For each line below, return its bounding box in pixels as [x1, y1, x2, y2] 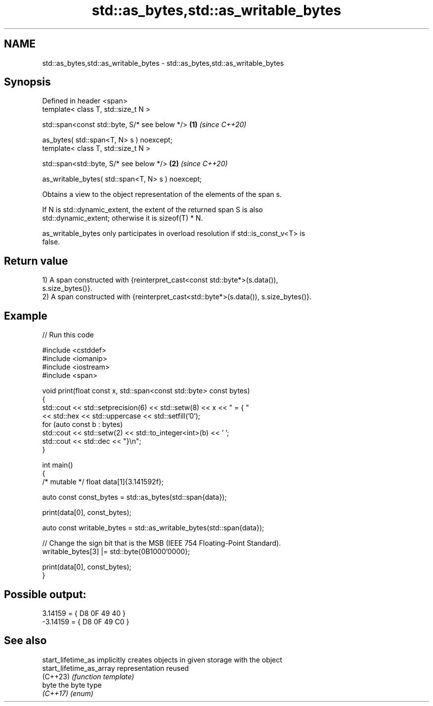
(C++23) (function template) [42, 672, 134, 681]
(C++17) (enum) [42, 689, 93, 698]
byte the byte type [42, 680, 102, 689]
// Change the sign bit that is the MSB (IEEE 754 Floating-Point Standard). [42, 539, 281, 548]
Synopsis [4, 76, 51, 89]
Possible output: [4, 588, 87, 601]
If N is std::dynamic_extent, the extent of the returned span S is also [42, 205, 263, 214]
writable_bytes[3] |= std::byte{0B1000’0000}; [42, 547, 190, 556]
